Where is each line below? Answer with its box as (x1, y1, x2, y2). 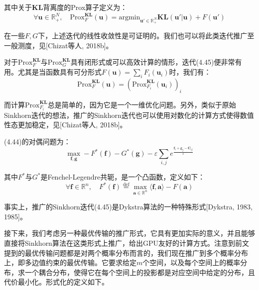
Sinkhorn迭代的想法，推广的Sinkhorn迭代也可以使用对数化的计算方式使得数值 (4, 109, 254, 120)
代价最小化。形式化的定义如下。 (4, 277, 109, 287)
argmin (119, 14, 140, 21)
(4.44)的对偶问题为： (4, 136, 71, 146)
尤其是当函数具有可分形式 (17, 67, 102, 77)
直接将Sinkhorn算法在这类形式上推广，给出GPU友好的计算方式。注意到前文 (4, 238, 249, 248)
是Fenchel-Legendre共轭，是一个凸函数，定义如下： (40, 172, 205, 182)
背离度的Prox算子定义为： (43, 2, 128, 12)
